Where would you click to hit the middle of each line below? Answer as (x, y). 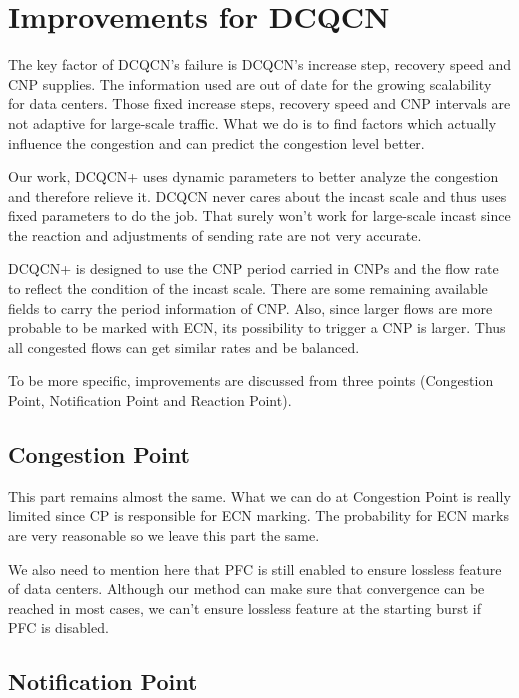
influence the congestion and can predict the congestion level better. (216, 142)
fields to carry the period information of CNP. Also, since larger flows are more (250, 307)
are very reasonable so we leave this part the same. (164, 535)
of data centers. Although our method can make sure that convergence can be (246, 588)
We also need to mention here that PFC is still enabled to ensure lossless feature (255, 568)
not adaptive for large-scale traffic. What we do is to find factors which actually (252, 122)
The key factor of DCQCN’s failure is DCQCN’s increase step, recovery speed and (260, 64)
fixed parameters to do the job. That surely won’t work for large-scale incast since (259, 215)
